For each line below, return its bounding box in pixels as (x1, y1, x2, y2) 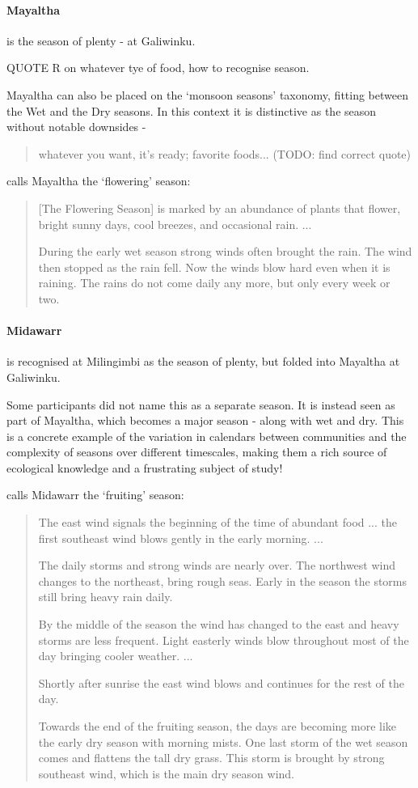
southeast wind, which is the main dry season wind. (38, 765, 294, 782)
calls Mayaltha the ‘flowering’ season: (6, 172, 191, 189)
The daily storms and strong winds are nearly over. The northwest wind (38, 557, 396, 574)
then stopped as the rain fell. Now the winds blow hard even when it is (38, 258, 391, 275)
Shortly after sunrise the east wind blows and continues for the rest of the (38, 674, 404, 691)
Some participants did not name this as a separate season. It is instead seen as (6, 396, 395, 413)
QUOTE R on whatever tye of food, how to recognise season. (6, 59, 310, 76)
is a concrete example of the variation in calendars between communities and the (6, 427, 407, 444)
